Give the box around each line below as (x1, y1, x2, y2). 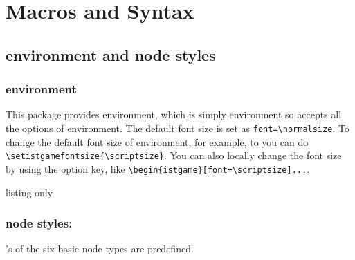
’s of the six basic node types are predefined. (6, 241, 194, 256)
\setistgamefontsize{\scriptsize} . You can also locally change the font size (6, 148, 342, 162)
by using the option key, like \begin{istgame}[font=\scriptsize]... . (6, 161, 310, 176)
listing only (6, 185, 53, 199)
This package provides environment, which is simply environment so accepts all (6, 107, 342, 122)
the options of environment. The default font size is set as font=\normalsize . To (6, 120, 349, 135)
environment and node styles (6, 44, 216, 65)
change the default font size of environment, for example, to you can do (6, 134, 309, 149)
